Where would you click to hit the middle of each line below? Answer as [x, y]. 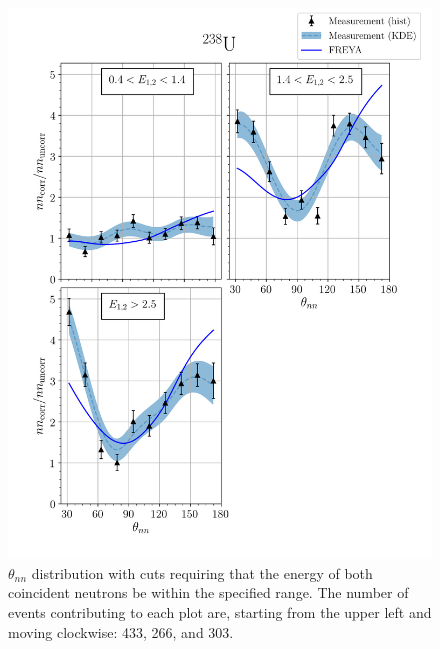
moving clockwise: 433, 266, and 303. [121, 631]
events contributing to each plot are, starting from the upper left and [220, 611]
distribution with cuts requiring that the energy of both [202, 572]
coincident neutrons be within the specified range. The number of [208, 592]
